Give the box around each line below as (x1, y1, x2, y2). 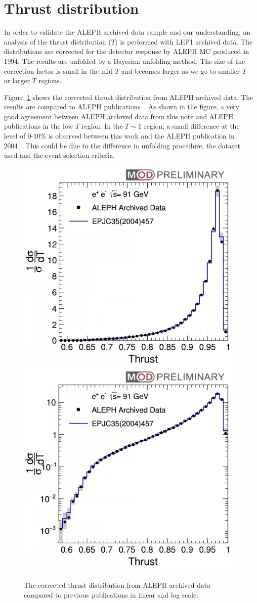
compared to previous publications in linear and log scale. (24, 589, 199, 600)
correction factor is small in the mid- (4, 65, 115, 76)
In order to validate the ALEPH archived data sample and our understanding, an (4, 27, 251, 37)
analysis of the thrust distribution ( (4, 36, 111, 46)
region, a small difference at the (144, 121, 240, 131)
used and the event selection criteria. (4, 150, 115, 160)
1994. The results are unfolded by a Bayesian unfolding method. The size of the (4, 55, 245, 66)
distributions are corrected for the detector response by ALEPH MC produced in (4, 46, 249, 56)
